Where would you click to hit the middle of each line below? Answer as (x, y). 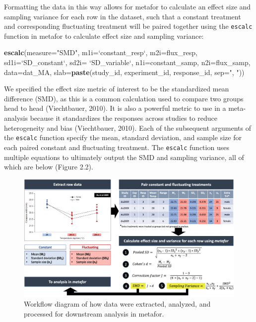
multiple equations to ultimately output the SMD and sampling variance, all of (124, 157)
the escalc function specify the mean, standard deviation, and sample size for (123, 137)
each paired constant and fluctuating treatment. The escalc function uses (117, 147)
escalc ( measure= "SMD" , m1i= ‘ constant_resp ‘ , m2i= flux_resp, (101, 52)
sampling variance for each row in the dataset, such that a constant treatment (123, 16)
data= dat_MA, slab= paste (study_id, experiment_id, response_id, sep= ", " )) (124, 72)
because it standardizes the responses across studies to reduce (124, 118)
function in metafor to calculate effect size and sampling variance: (104, 36)
